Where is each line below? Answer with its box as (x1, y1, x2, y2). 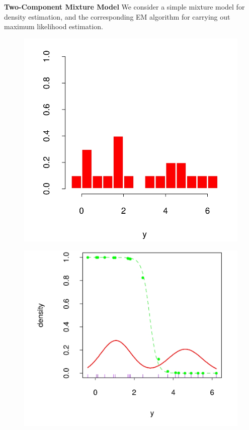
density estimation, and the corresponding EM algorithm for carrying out (4, 11, 230, 22)
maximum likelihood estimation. (4, 21, 103, 32)
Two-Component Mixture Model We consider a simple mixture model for (4, 2, 245, 12)
